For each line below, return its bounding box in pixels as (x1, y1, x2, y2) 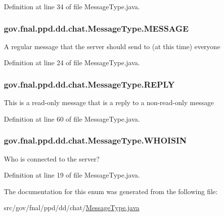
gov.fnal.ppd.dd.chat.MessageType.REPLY (4, 78, 175, 90)
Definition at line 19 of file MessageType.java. (4, 170, 140, 180)
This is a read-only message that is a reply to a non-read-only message (4, 97, 214, 108)
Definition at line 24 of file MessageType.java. (4, 57, 140, 68)
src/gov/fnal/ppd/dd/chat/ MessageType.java (4, 202, 139, 213)
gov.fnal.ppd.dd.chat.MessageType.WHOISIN (4, 134, 187, 146)
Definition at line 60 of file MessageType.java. (4, 113, 140, 124)
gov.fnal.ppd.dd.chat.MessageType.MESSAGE (4, 22, 189, 34)
